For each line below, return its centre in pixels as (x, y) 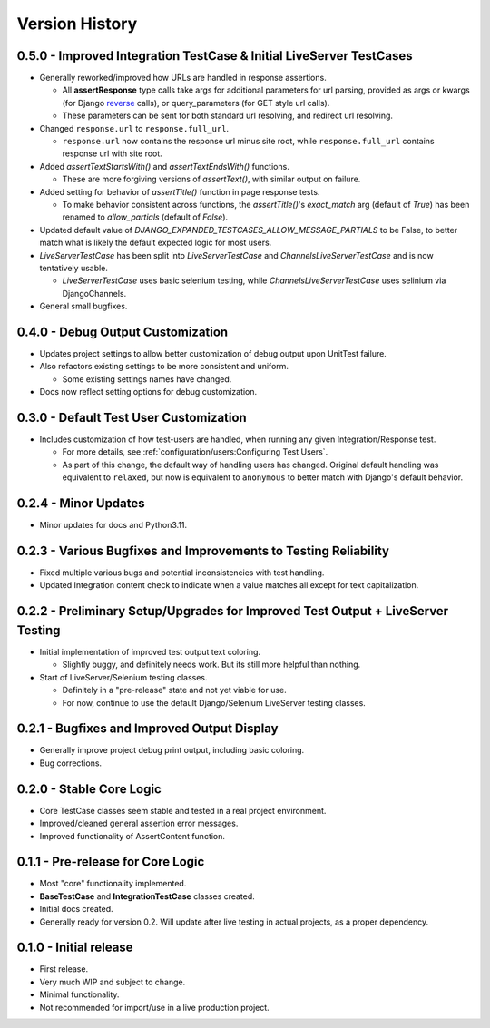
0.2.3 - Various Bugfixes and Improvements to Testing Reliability (203, 550)
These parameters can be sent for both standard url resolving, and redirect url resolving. (228, 116)
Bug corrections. (71, 763)
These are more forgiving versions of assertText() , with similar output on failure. (211, 179)
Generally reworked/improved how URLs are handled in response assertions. (183, 78)
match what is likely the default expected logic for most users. (156, 243)
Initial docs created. (76, 909)
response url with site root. (112, 153)
